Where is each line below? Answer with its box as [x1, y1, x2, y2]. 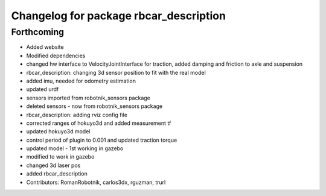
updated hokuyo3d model [26, 128, 91, 135]
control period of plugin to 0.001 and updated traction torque [26, 136, 177, 144]
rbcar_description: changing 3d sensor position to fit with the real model [26, 69, 206, 76]
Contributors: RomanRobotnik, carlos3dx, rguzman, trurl [26, 179, 166, 186]
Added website [26, 43, 64, 51]
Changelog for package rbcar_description [11, 9, 226, 22]
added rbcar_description [26, 170, 88, 177]
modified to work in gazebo [26, 153, 95, 160]
